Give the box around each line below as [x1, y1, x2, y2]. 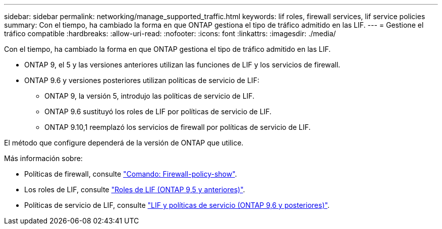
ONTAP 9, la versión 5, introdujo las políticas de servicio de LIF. [44, 92, 255, 100]
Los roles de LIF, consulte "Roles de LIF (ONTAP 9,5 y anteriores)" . [24, 185, 245, 194]
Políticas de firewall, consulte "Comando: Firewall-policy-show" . [24, 170, 237, 178]
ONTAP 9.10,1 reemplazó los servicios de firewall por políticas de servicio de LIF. [44, 123, 311, 131]
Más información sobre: [4, 154, 83, 163]
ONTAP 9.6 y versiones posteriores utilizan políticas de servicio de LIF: [24, 76, 259, 85]
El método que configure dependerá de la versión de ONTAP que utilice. [4, 138, 244, 147]
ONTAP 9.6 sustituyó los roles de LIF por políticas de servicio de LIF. [44, 107, 272, 116]
